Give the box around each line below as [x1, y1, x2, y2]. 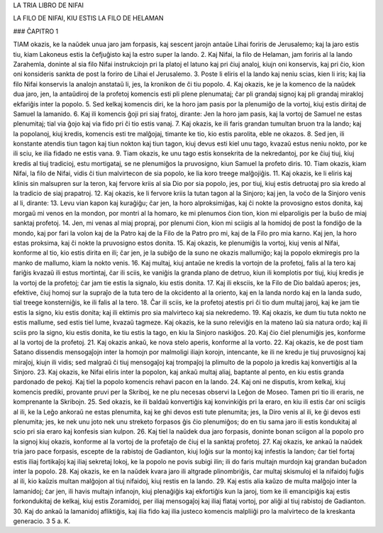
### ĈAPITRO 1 [13, 27, 59, 35]
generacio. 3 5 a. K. [13, 517, 71, 525]
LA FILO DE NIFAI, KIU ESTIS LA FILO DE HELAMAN [13, 14, 164, 23]
